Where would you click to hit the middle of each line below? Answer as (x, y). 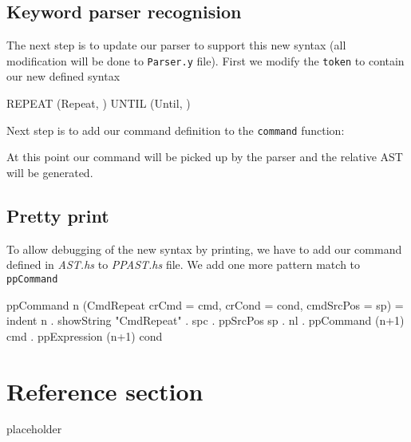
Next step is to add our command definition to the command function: (176, 130)
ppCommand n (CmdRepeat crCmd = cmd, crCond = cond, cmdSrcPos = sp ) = (205, 304)
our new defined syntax (63, 76)
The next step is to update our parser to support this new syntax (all (176, 45)
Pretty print (58, 215)
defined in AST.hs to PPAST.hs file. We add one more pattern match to (184, 264)
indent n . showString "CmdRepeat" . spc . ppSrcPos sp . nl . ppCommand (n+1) (205, 320)
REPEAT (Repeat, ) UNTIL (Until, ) (99, 103)
